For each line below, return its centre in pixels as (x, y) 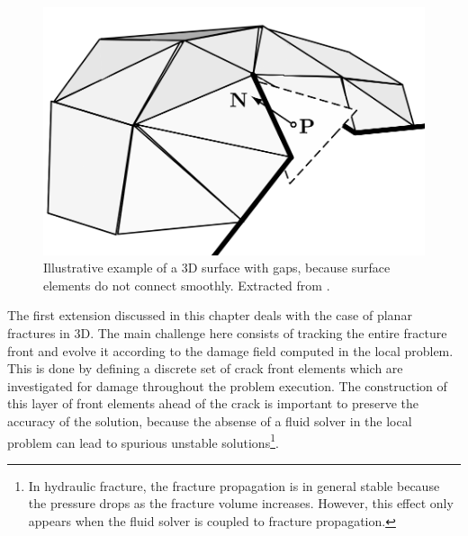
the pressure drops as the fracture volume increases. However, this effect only (241, 503)
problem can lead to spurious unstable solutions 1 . (143, 441)
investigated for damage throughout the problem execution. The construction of (227, 385)
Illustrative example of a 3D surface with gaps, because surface (217, 268)
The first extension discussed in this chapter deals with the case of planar (210, 315)
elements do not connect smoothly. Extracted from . (187, 285)
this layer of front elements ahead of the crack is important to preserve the (213, 403)
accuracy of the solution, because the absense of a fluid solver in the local (210, 420)
